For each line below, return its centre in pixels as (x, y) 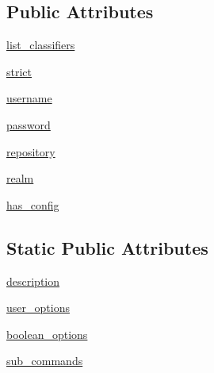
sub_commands (45, 361)
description (33, 281)
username (29, 98)
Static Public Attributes (107, 247)
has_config (33, 204)
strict (19, 71)
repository (31, 151)
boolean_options (47, 334)
